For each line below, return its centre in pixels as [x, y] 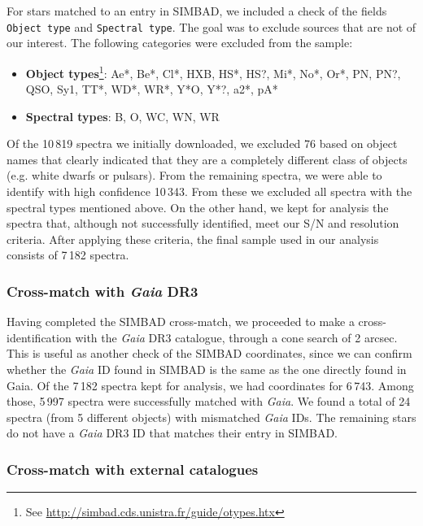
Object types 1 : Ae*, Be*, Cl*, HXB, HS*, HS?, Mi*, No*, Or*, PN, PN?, [213, 72]
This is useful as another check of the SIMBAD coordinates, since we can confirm [209, 353]
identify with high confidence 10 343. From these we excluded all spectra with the [209, 191]
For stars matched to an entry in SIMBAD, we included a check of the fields [197, 11]
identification [39, 337]
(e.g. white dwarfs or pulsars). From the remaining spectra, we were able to [194, 175]
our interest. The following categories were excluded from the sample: [180, 43]
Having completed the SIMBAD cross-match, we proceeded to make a [181, 322]
